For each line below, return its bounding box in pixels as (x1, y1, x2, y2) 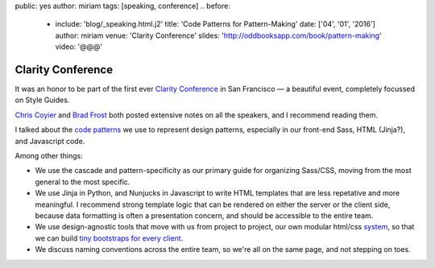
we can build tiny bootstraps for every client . (35, 233, 184, 243)
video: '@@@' (55, 42, 103, 52)
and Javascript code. (14, 136, 85, 146)
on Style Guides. (14, 95, 70, 105)
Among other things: (14, 151, 84, 161)
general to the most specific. (35, 177, 130, 187)
